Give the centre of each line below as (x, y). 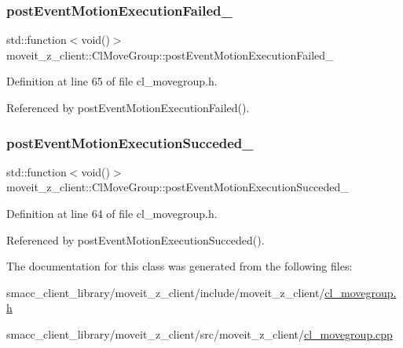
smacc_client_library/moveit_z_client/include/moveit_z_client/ (166, 292)
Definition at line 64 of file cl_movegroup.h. (112, 213)
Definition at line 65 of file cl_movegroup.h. (112, 81)
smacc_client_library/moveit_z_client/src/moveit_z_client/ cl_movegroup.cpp (200, 333)
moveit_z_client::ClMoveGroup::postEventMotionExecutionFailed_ (170, 54)
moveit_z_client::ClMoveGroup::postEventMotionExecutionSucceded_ (178, 187)
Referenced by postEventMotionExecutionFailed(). (128, 107)
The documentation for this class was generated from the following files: (180, 266)
